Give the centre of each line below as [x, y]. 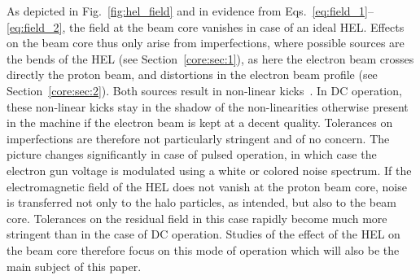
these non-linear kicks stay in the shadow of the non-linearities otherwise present [208, 106]
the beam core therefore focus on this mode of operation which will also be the [203, 249]
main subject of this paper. [74, 266]
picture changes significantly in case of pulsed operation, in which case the [192, 154]
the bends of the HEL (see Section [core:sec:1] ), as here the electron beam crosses [210, 58]
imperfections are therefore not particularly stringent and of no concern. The [198, 138]
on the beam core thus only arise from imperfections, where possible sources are [206, 43]
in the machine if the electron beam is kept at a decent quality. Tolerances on [200, 122]
